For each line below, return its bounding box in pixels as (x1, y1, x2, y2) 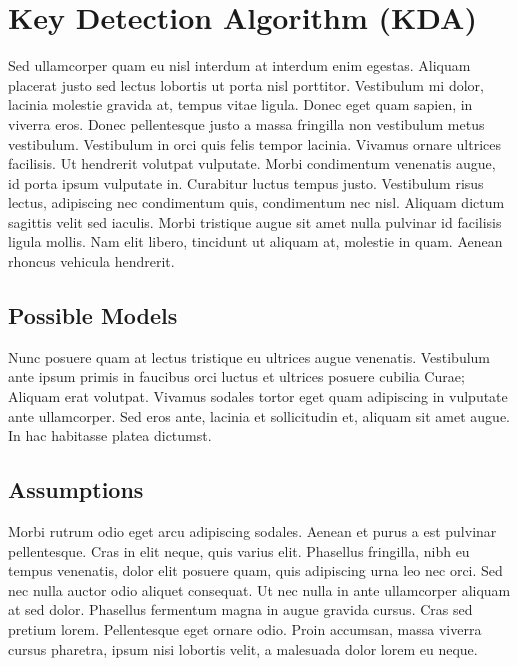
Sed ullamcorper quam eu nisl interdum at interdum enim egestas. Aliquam (8, 55, 471, 76)
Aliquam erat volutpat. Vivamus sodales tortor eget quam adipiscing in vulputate (8, 386, 508, 407)
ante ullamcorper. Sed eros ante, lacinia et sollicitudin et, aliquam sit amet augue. (8, 405, 511, 426)
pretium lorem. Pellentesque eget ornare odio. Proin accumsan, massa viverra (8, 619, 482, 639)
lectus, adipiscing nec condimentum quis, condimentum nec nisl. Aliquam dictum (8, 192, 505, 213)
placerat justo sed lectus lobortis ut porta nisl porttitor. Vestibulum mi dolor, (8, 74, 484, 95)
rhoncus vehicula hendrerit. (8, 251, 175, 272)
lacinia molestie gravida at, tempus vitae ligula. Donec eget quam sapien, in (8, 94, 473, 115)
